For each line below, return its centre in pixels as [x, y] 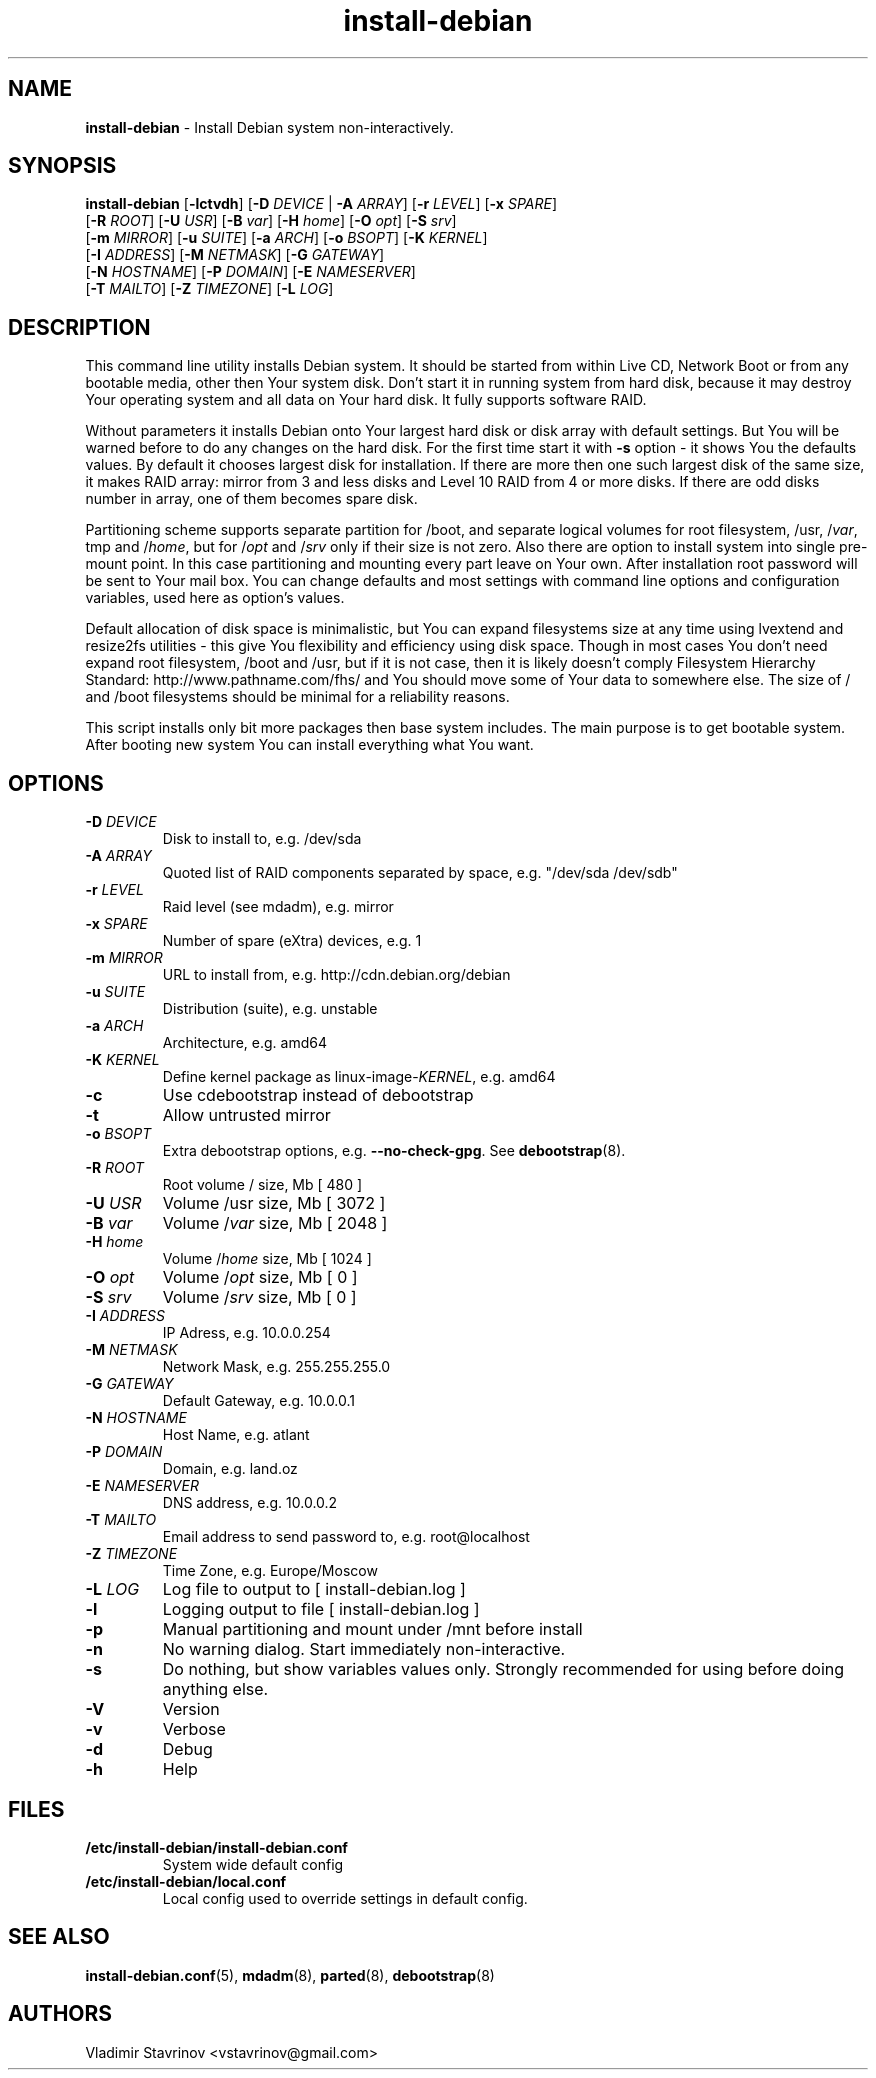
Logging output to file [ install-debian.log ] [321, 1609]
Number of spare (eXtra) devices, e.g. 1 [292, 941]
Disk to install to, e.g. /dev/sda [262, 839]
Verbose [194, 1729]
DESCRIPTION [79, 327]
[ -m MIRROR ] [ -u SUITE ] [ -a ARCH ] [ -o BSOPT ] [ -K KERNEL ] [286, 238]
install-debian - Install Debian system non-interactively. [269, 127]
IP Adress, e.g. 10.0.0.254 [246, 1333]
